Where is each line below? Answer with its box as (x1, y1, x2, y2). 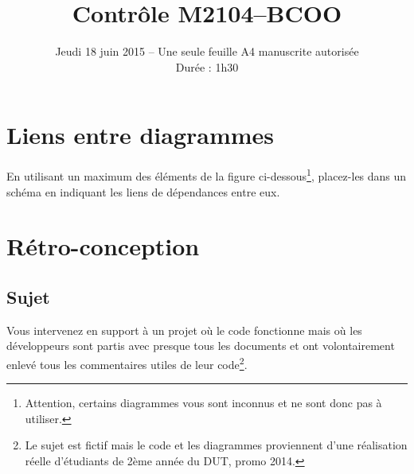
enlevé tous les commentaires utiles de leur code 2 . (6, 353, 248, 372)
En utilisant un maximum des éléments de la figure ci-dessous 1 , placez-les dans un (6, 165, 407, 184)
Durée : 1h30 (175, 58, 239, 75)
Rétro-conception (6, 230, 200, 262)
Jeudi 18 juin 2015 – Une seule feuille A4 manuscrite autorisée (55, 43, 359, 60)
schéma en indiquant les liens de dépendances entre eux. (6, 183, 280, 200)
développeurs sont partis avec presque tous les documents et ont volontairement (6, 337, 395, 354)
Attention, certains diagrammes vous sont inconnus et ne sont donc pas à (25, 394, 382, 411)
